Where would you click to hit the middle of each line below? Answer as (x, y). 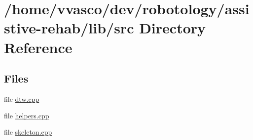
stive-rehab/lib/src (69, 28)
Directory (173, 28)
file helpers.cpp (27, 115)
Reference (38, 47)
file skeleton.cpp (28, 132)
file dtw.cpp (22, 98)
